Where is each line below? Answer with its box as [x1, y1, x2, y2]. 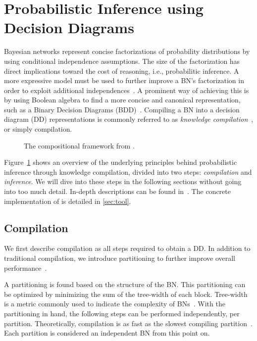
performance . [4, 262, 47, 273]
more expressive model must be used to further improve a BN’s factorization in [4, 75, 244, 86]
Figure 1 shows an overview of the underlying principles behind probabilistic [4, 157, 237, 167]
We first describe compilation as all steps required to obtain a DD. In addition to [4, 243, 251, 253]
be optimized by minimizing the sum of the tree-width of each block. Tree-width [4, 289, 248, 299]
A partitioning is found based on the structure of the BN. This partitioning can [4, 279, 246, 290]
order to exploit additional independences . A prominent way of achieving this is [4, 85, 249, 95]
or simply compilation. [4, 124, 72, 134]
